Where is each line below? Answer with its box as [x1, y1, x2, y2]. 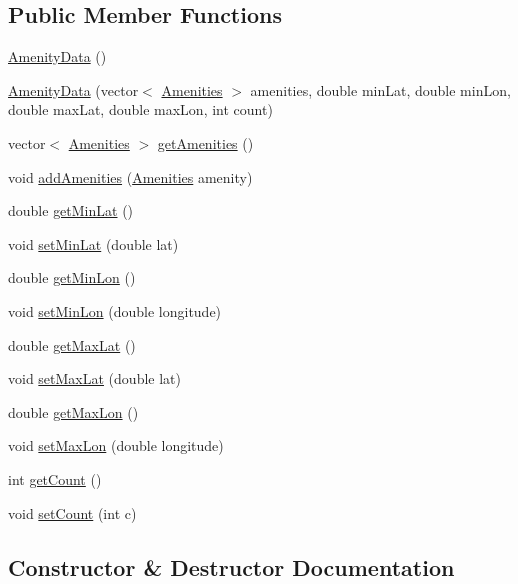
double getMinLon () [8, 267, 136, 288]
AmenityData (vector [8, 79, 139, 100]
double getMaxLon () [8, 401, 139, 422]
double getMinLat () [8, 200, 134, 221]
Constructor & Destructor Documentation [8, 551, 455, 582]
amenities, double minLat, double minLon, [250, 79, 511, 100]
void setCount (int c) [8, 502, 137, 523]
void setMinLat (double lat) [8, 233, 179, 254]
